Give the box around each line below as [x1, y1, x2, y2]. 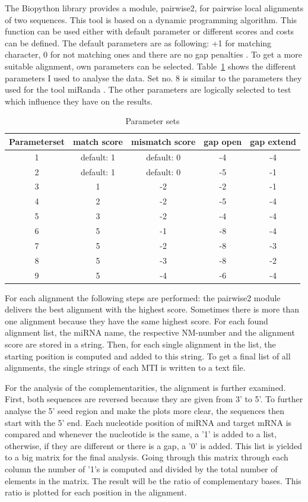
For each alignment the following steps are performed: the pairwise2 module [5, 291, 281, 304]
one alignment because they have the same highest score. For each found [5, 314, 268, 327]
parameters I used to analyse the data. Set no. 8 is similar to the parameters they [5, 71, 302, 84]
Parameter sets [125, 115, 180, 127]
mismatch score [131, 135, 196, 147]
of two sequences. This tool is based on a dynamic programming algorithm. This [5, 13, 297, 26]
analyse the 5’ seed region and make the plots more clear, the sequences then [5, 404, 284, 416]
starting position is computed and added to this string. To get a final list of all [5, 349, 291, 362]
